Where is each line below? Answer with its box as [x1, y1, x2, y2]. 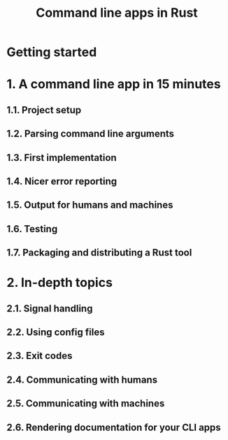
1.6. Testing [6, 222, 58, 235]
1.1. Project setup [6, 104, 82, 116]
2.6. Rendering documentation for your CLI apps [6, 421, 221, 433]
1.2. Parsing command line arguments [6, 128, 175, 140]
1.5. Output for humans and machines [6, 199, 173, 211]
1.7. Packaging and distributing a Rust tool [6, 247, 192, 259]
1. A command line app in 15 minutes [6, 76, 221, 92]
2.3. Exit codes [6, 350, 73, 362]
